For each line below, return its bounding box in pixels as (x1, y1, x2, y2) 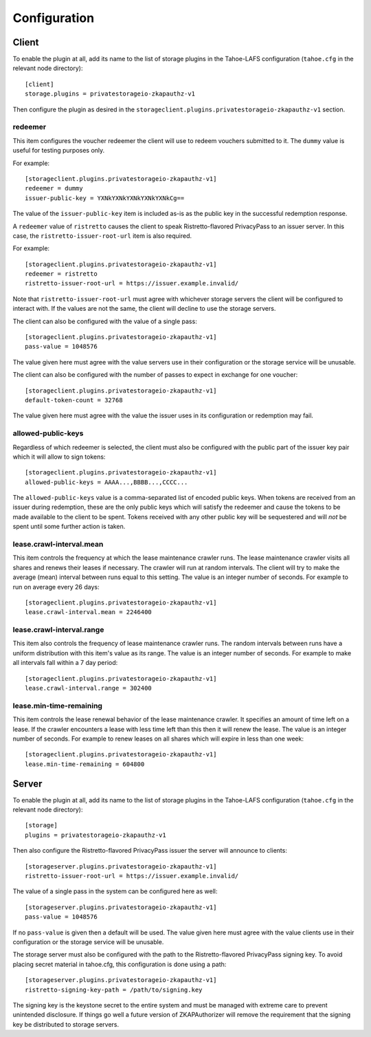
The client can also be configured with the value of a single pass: (12, 317, 197, 325)
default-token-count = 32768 (25, 396, 123, 404)
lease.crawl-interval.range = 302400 (25, 684, 153, 692)
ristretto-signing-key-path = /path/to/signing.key (25, 985, 203, 994)
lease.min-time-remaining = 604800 (25, 760, 145, 768)
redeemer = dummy (25, 184, 83, 193)
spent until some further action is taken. (12, 523, 126, 531)
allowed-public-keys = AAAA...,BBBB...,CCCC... (25, 478, 188, 486)
